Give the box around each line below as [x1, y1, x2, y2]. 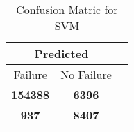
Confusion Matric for [16, 1, 118, 17]
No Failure [60, 66, 112, 82]
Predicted [34, 45, 89, 61]
